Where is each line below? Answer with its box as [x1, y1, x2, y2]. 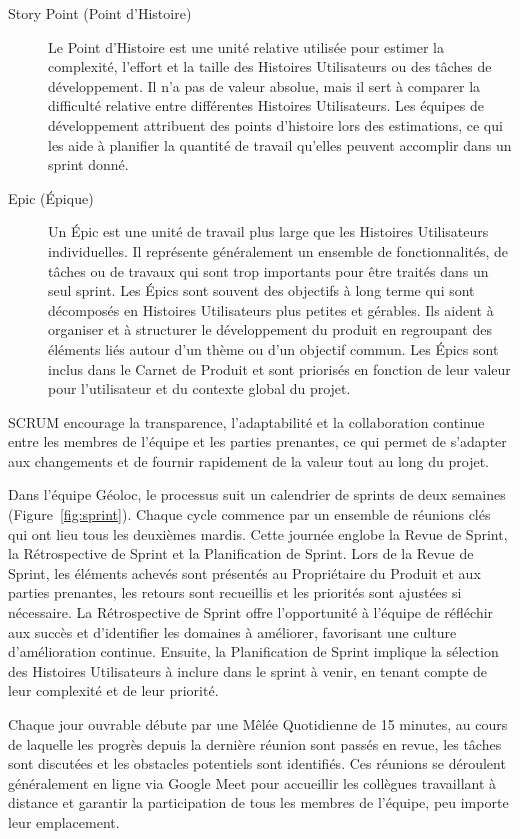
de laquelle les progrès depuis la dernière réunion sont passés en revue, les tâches [8, 733, 502, 754]
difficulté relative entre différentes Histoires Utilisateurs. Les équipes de [48, 95, 485, 116]
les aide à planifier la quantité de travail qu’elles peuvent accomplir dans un [48, 134, 512, 155]
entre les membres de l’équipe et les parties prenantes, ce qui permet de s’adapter [8, 431, 507, 452]
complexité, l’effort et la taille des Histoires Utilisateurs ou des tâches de [48, 56, 492, 77]
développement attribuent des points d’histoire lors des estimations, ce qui [48, 114, 503, 135]
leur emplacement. [8, 811, 120, 832]
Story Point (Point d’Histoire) [8, 3, 192, 23]
